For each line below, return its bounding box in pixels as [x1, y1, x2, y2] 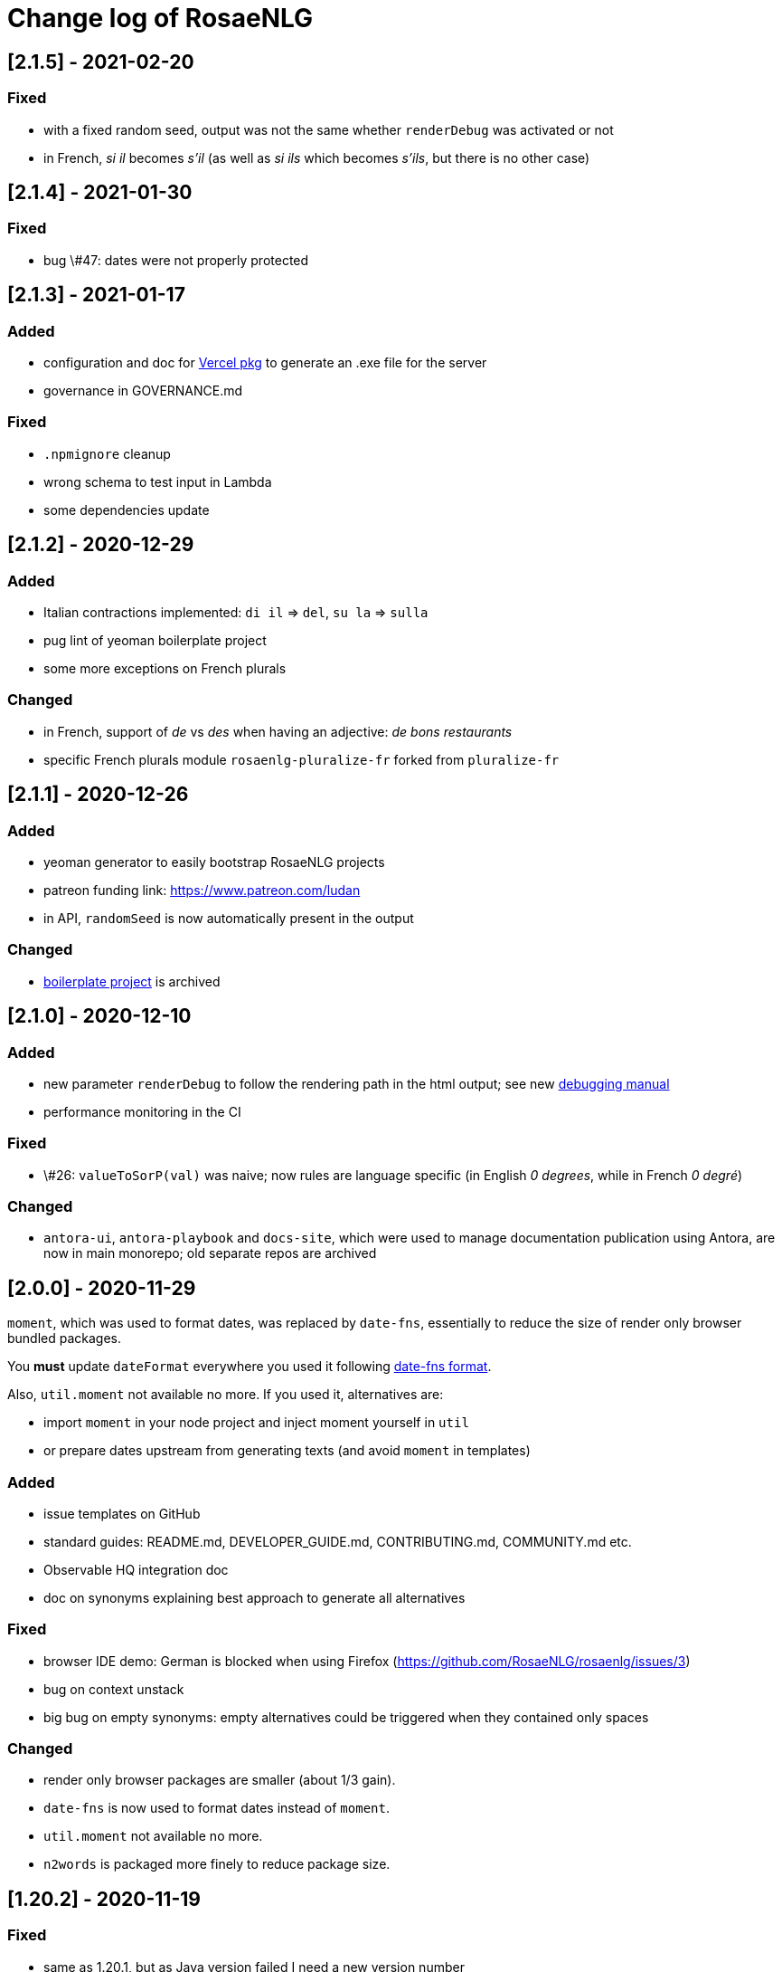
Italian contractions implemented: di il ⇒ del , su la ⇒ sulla [43, 604, 429, 620]
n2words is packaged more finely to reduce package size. [43, 1856, 391, 1872]
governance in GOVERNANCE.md [43, 382, 243, 398]
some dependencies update [43, 501, 210, 518]
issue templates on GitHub [43, 1505, 201, 1521]
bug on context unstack [43, 1681, 184, 1697]
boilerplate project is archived [43, 973, 221, 989]
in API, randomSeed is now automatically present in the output [43, 910, 414, 926]
